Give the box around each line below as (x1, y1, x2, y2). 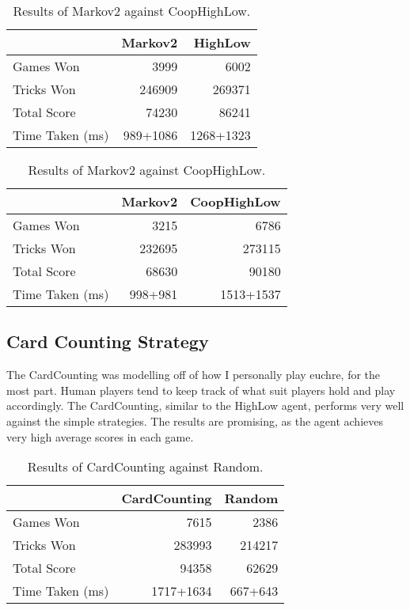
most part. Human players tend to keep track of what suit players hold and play (6, 381, 396, 398)
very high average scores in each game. (6, 428, 194, 445)
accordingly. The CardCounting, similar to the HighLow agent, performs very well (6, 397, 404, 414)
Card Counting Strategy (6, 329, 209, 354)
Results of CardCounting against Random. (27, 457, 264, 476)
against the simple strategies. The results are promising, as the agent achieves (6, 412, 383, 429)
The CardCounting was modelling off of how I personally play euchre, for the (6, 366, 381, 383)
